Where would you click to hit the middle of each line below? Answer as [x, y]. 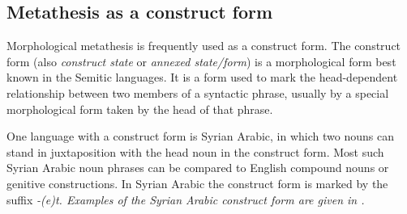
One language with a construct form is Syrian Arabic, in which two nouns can [200, 136]
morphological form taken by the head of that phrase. [140, 109]
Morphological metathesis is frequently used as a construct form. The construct [204, 46]
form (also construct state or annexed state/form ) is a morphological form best [201, 61]
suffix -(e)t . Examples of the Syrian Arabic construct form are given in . [186, 199]
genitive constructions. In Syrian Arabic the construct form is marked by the [197, 183]
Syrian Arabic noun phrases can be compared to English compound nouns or [198, 168]
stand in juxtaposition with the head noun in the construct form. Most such [195, 151]
